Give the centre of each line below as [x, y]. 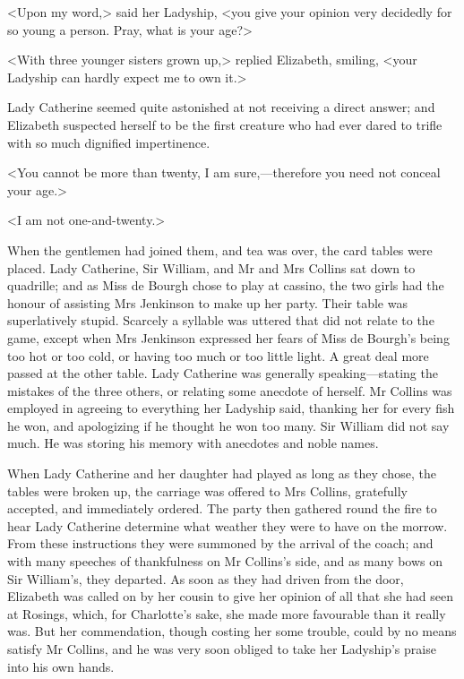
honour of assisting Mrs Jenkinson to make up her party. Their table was [207, 302]
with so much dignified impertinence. [109, 142]
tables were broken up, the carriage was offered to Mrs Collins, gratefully [208, 490]
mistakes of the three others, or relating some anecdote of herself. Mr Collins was [230, 390]
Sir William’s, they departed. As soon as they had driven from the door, [206, 578]
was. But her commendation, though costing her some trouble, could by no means [232, 631]
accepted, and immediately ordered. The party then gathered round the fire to [222, 508]
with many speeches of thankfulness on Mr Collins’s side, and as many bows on [225, 561]
